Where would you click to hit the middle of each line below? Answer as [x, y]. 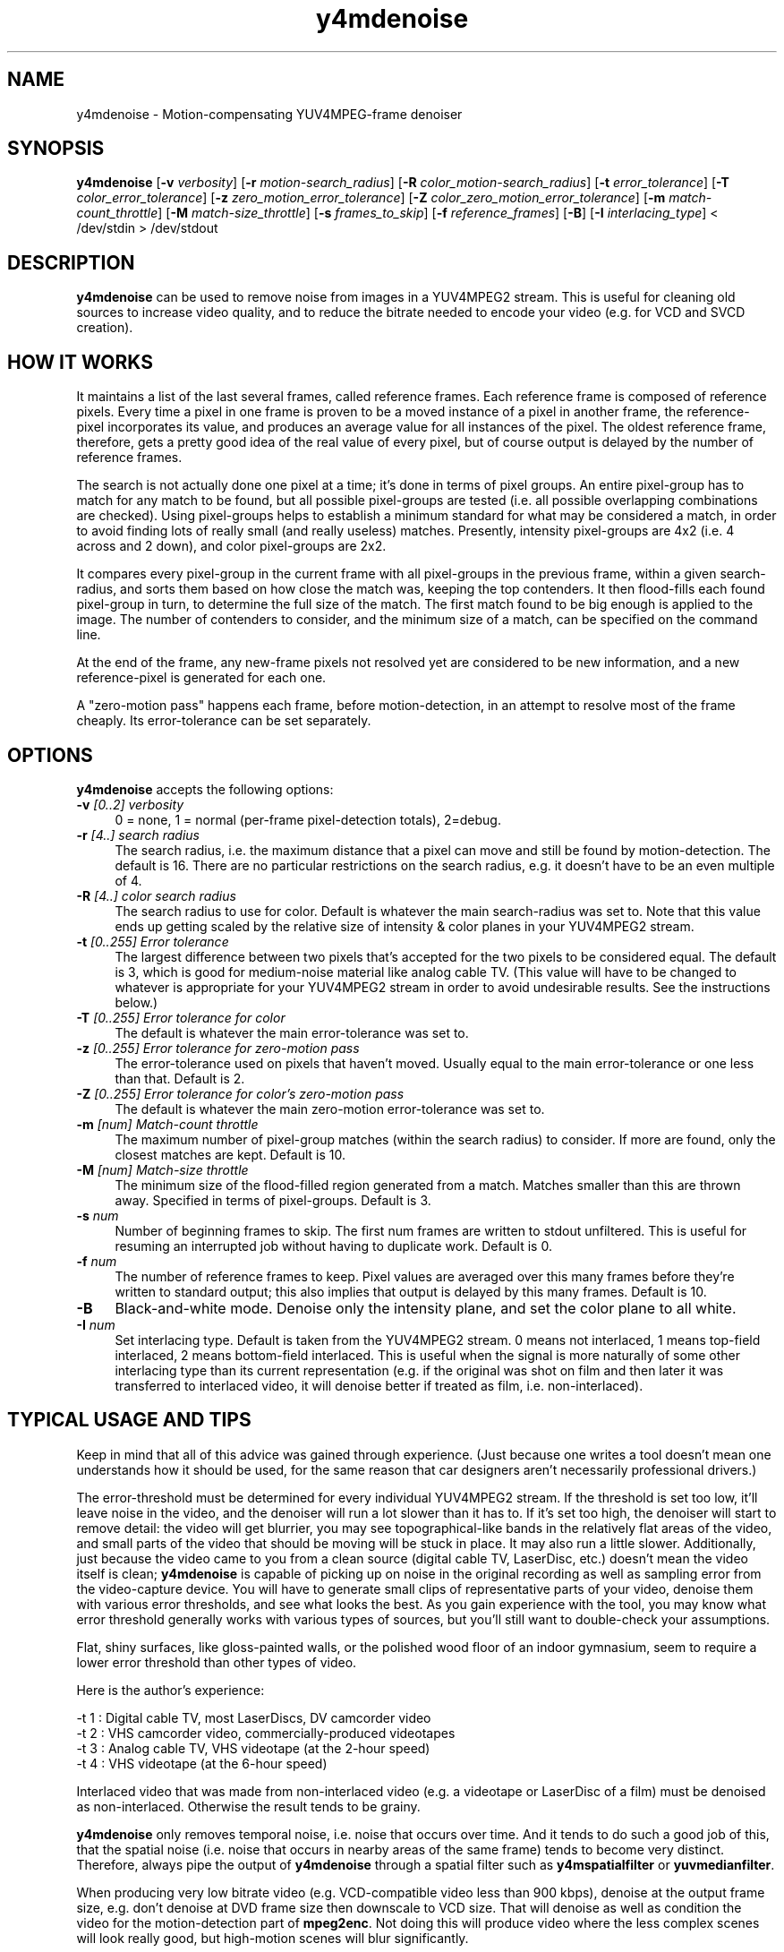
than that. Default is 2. [180, 1078]
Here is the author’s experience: [170, 1690]
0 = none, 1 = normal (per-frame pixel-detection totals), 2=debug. [308, 819]
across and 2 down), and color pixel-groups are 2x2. [231, 546]
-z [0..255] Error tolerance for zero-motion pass [218, 1048]
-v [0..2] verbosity [130, 804]
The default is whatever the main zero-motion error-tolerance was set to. [330, 1109]
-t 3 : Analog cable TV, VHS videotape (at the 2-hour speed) [253, 1748]
